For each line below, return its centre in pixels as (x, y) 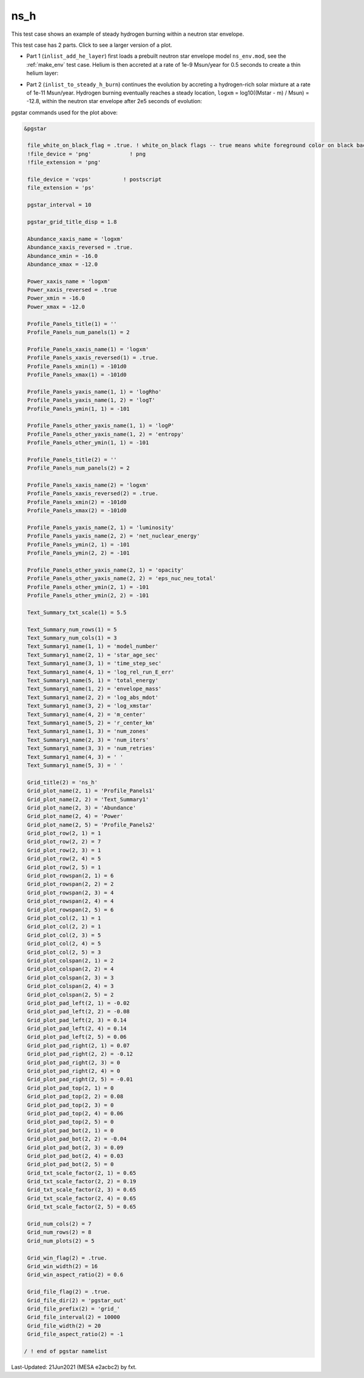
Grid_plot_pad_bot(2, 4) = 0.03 (76, 1156)
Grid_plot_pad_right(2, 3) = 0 (74, 1062)
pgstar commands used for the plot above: (65, 112)
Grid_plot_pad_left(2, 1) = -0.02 (79, 1003)
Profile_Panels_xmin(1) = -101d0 (77, 366)
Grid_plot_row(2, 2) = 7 (64, 842)
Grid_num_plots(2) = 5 (61, 1241)
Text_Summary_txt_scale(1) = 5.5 (77, 612)
